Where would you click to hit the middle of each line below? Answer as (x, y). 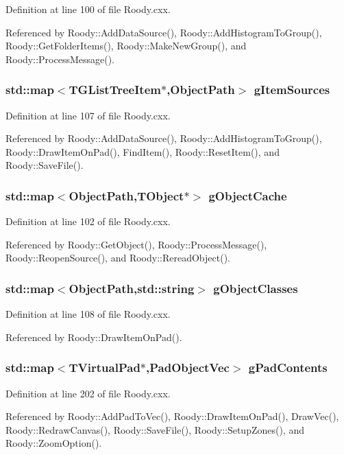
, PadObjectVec (188, 367)
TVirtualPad (105, 367)
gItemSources (292, 90)
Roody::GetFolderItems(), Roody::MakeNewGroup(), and (126, 46)
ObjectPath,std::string (132, 288)
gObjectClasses (256, 288)
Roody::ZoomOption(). (54, 443)
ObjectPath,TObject (126, 195)
